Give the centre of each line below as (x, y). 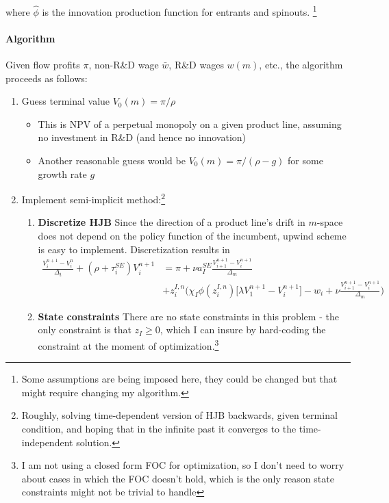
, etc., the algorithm (301, 65)
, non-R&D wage (124, 65)
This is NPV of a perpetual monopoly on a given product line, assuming (190, 124)
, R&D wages (196, 65)
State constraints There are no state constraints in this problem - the (188, 316)
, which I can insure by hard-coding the (243, 330)
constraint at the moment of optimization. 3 (128, 344)
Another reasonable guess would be (112, 160)
